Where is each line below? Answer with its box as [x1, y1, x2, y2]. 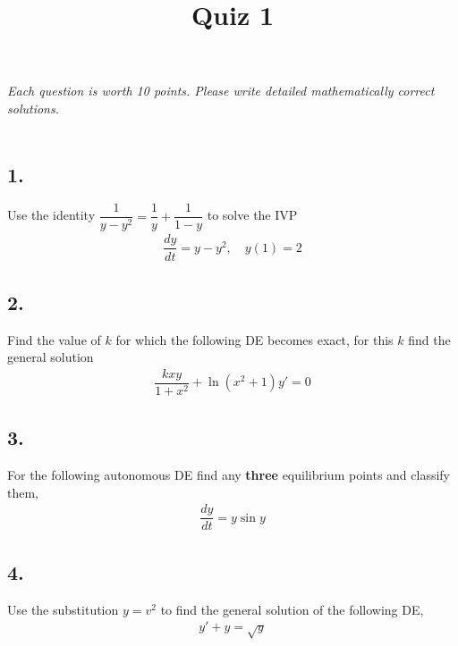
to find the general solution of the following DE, [160, 600, 424, 618]
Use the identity [7, 206, 96, 224]
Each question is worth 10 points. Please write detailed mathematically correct [7, 81, 435, 100]
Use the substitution [7, 600, 119, 618]
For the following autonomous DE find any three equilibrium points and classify [7, 466, 450, 484]
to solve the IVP [207, 206, 298, 224]
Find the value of [7, 330, 101, 348]
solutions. [7, 98, 59, 117]
